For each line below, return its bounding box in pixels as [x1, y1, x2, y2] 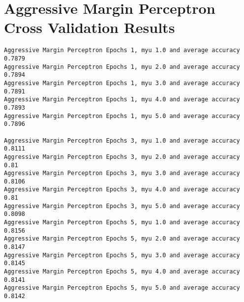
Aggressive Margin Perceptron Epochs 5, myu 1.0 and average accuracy [4, 219, 240, 226]
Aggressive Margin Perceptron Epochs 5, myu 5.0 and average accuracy [4, 284, 240, 292]
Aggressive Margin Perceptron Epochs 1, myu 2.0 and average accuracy [4, 63, 240, 70]
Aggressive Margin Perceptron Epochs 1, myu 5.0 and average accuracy [4, 112, 240, 120]
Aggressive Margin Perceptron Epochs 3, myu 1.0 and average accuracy [4, 137, 240, 144]
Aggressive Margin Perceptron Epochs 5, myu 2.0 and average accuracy [4, 235, 240, 242]
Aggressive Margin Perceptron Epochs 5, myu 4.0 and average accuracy [4, 268, 240, 275]
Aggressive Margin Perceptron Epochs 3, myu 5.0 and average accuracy [4, 202, 240, 210]
